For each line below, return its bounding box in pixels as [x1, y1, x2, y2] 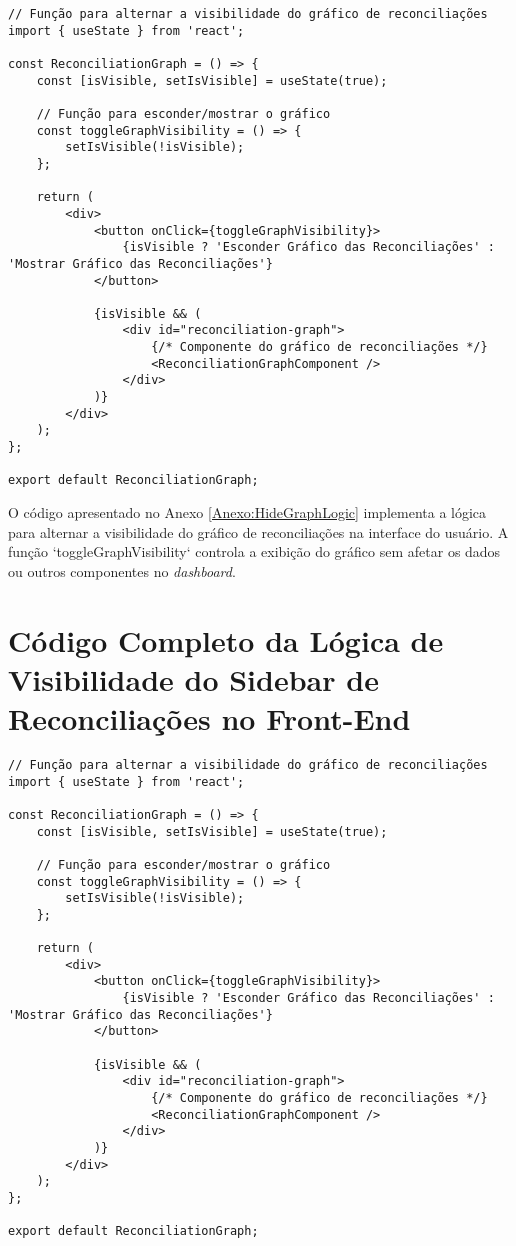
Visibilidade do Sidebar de [8, 658, 379, 699]
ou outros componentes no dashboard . [8, 560, 236, 581]
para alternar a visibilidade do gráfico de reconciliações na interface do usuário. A [8, 521, 509, 542]
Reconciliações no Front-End [8, 697, 411, 738]
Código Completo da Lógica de [8, 619, 444, 660]
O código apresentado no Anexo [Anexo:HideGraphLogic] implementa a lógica [8, 502, 487, 523]
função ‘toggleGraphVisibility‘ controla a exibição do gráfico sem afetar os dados [8, 541, 501, 562]
